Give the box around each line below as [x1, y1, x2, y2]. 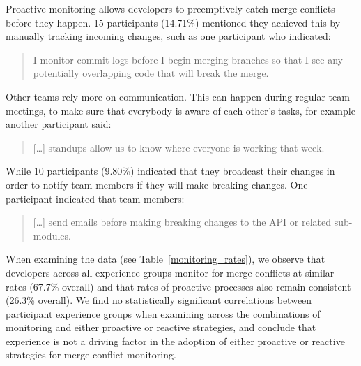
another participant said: [6, 117, 112, 131]
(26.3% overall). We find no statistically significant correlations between [6, 293, 312, 307]
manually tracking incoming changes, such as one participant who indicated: [6, 29, 331, 43]
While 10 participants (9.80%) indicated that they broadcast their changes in [6, 163, 335, 178]
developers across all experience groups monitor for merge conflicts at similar [6, 265, 335, 279]
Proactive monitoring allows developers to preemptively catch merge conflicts [6, 1, 335, 15]
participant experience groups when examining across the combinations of [6, 306, 321, 321]
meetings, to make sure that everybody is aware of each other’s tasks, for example [6, 103, 355, 117]
